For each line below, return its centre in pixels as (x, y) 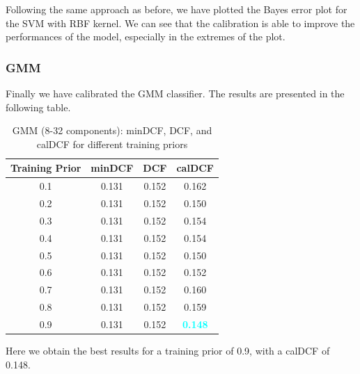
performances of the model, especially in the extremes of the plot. (146, 36)
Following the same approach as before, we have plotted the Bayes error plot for (177, 9)
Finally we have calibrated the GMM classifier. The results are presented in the (175, 93)
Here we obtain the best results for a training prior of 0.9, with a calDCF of (168, 351)
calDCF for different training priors (112, 144)
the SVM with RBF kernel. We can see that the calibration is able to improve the (180, 23)
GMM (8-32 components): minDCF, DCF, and (112, 130)
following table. (38, 107)
